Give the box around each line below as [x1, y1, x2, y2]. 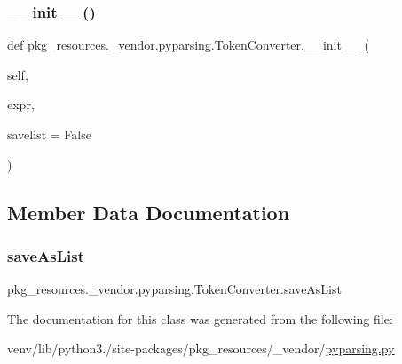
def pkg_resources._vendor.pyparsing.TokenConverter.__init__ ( [7, 36, 370, 54]
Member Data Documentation [7, 198, 290, 226]
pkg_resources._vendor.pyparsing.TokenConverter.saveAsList [7, 280, 342, 298]
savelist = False [7, 125, 91, 143]
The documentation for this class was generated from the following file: [7, 309, 393, 328]
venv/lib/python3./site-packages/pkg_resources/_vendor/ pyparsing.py [7, 339, 395, 358]
